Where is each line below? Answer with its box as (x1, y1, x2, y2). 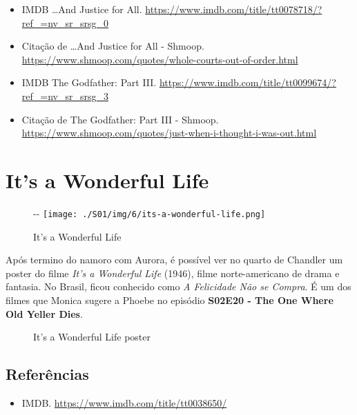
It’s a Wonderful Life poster (33, 330, 151, 344)
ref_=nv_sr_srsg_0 (21, 15, 108, 30)
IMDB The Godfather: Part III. (21, 75, 157, 90)
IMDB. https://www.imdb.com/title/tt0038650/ (21, 395, 227, 409)
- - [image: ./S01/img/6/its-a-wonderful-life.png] (33, 205, 266, 220)
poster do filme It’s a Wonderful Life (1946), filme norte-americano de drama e (6, 265, 340, 280)
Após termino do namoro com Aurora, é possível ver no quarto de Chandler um (6, 252, 343, 267)
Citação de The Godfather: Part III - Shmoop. (21, 112, 219, 126)
